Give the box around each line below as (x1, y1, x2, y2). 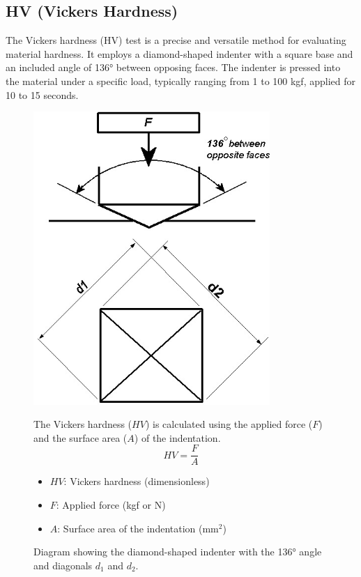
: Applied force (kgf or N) (56, 498, 166, 512)
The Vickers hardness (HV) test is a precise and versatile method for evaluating (6, 33, 346, 47)
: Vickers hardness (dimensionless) (63, 474, 210, 488)
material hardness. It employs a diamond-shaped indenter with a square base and (6, 46, 353, 61)
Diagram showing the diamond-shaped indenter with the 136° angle (33, 544, 322, 559)
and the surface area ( (33, 430, 128, 445)
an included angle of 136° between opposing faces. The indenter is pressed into (6, 60, 341, 75)
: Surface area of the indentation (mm (57, 521, 219, 535)
